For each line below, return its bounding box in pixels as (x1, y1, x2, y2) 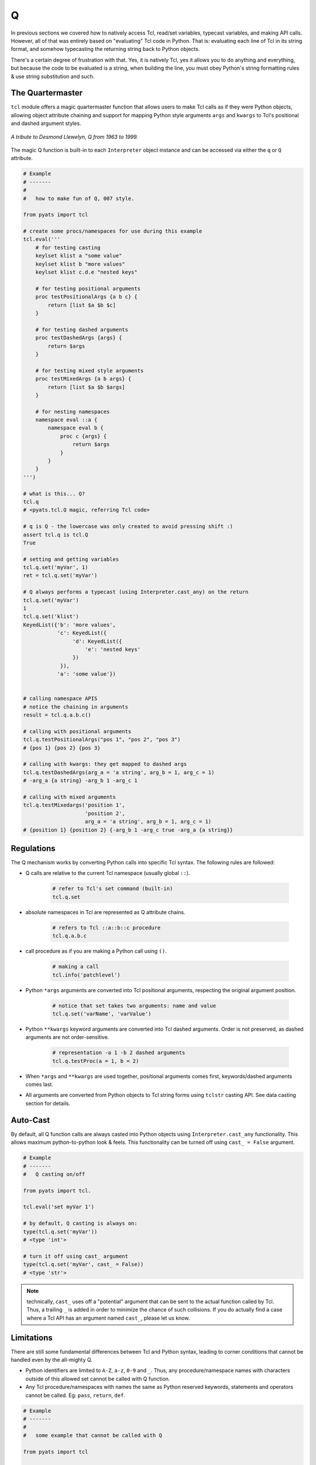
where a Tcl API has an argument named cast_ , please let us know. (26, 1314, 190, 1321)
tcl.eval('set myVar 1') (23, 1204, 95, 1210)
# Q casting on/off (23, 1171, 85, 1177)
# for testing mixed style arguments (35, 367, 144, 374)
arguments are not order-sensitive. (25, 1034, 109, 1041)
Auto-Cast (11, 1115, 50, 1125)
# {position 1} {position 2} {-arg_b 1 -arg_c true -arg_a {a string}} (23, 826, 233, 833)
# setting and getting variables (23, 556, 119, 563)
